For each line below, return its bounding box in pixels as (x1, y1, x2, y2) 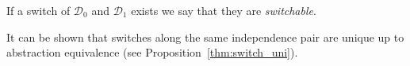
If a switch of (6, 2, 71, 18)
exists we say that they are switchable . (131, 2, 316, 18)
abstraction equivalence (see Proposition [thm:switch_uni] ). (6, 44, 298, 60)
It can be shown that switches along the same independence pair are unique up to (6, 28, 404, 45)
